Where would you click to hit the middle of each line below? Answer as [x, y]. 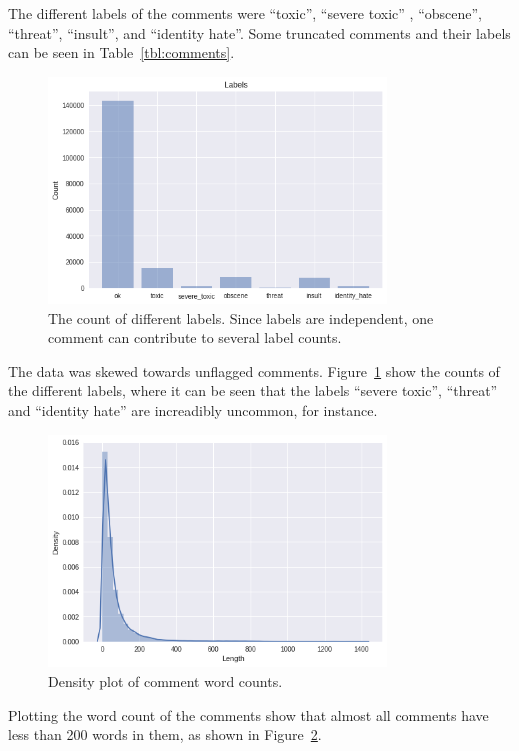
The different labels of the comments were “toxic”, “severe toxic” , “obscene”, [245, 13]
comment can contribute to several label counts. [195, 337]
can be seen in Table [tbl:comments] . [121, 52]
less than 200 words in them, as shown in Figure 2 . [165, 734]
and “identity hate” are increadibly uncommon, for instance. [193, 409]
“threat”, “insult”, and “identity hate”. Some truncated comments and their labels [259, 32]
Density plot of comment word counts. [165, 680]
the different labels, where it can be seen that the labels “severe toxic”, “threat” [253, 390]
